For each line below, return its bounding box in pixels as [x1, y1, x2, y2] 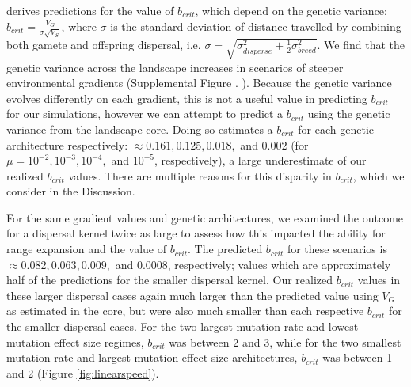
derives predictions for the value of [6, 2, 174, 18]
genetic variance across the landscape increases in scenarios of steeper [6, 59, 344, 75]
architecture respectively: [6, 136, 128, 153]
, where [61, 17, 97, 34]
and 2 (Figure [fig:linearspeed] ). [6, 364, 159, 381]
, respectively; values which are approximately [167, 256, 391, 272]
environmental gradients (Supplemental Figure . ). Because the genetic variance [6, 74, 392, 91]
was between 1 [322, 349, 393, 366]
